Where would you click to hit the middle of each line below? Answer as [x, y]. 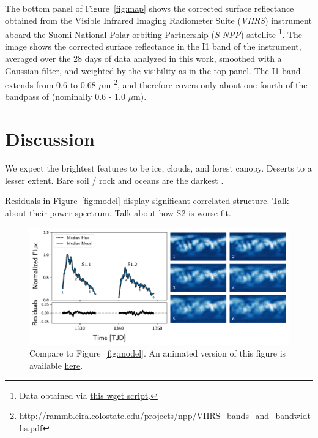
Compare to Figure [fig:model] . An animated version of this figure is [158, 353]
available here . [56, 365]
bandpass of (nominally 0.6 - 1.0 [65, 96]
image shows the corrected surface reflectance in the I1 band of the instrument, [153, 46]
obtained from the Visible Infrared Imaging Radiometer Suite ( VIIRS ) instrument [158, 20]
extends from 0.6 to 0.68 [50, 84]
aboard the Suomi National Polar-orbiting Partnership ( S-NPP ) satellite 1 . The [154, 33]
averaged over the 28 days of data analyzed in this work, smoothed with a [143, 59]
